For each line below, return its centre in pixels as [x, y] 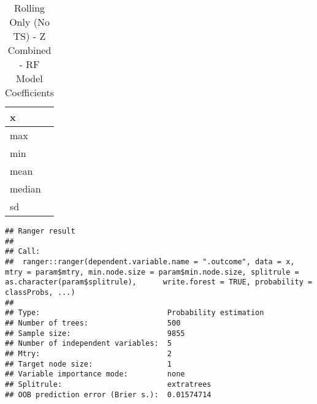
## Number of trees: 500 [93, 323]
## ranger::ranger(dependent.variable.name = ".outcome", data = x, [150, 261]
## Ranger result [40, 231]
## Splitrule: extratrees [108, 384]
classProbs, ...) [40, 292]
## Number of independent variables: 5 [89, 344]
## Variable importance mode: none [95, 374]
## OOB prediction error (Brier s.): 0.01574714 [108, 394]
